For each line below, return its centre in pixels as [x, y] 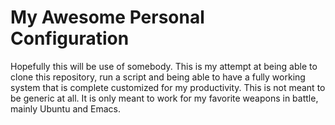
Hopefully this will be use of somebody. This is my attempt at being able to [164, 66]
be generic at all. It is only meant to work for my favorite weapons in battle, [164, 98]
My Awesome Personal [107, 17]
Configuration [70, 38]
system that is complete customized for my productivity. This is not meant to [168, 87]
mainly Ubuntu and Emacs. [65, 108]
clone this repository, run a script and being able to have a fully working [158, 77]
